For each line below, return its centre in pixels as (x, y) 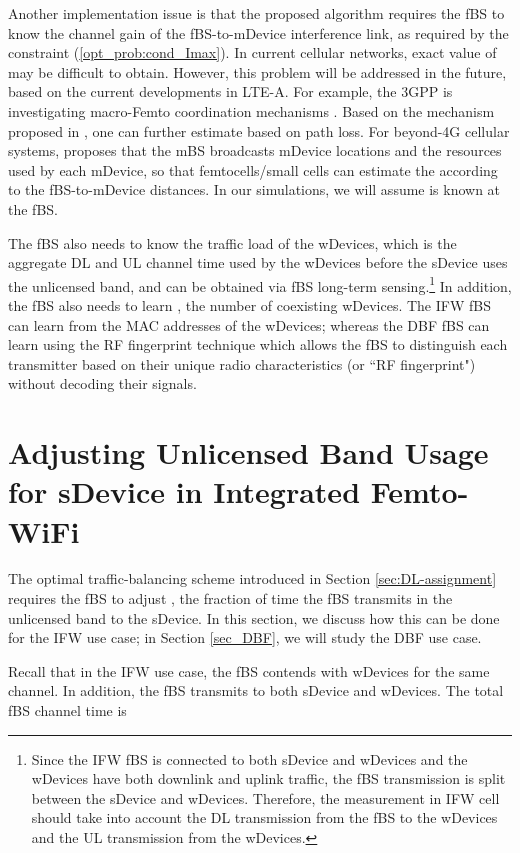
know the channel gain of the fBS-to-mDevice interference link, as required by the (258, 32)
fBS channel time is (67, 710)
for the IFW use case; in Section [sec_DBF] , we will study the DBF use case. (245, 637)
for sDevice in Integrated (184, 491)
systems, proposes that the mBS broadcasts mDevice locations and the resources (255, 150)
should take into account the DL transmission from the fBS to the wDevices (264, 817)
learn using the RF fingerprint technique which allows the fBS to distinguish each (258, 344)
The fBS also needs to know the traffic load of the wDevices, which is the (232, 242)
